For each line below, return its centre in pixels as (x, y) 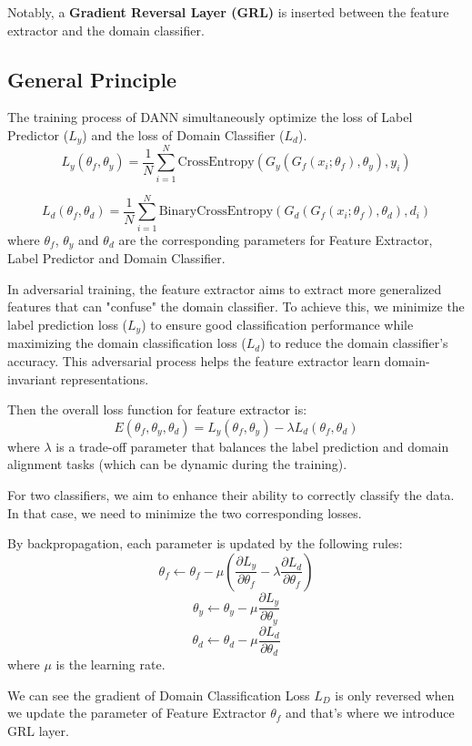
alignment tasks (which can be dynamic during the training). (177, 464)
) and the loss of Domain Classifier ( (183, 134)
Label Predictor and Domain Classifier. (116, 258)
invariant (32, 378)
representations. (105, 378)
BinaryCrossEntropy (216, 212)
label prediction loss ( (68, 324)
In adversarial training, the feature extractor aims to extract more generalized (225, 288)
